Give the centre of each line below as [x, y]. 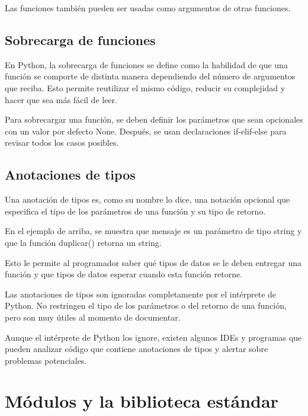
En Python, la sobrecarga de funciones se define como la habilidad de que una [146, 64]
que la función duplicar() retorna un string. [83, 242]
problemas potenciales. [46, 360]
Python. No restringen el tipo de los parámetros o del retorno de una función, [146, 305]
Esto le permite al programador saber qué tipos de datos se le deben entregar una [153, 262]
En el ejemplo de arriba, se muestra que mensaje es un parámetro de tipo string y [153, 231]
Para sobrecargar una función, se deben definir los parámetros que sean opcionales [154, 119]
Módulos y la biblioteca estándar [142, 401]
